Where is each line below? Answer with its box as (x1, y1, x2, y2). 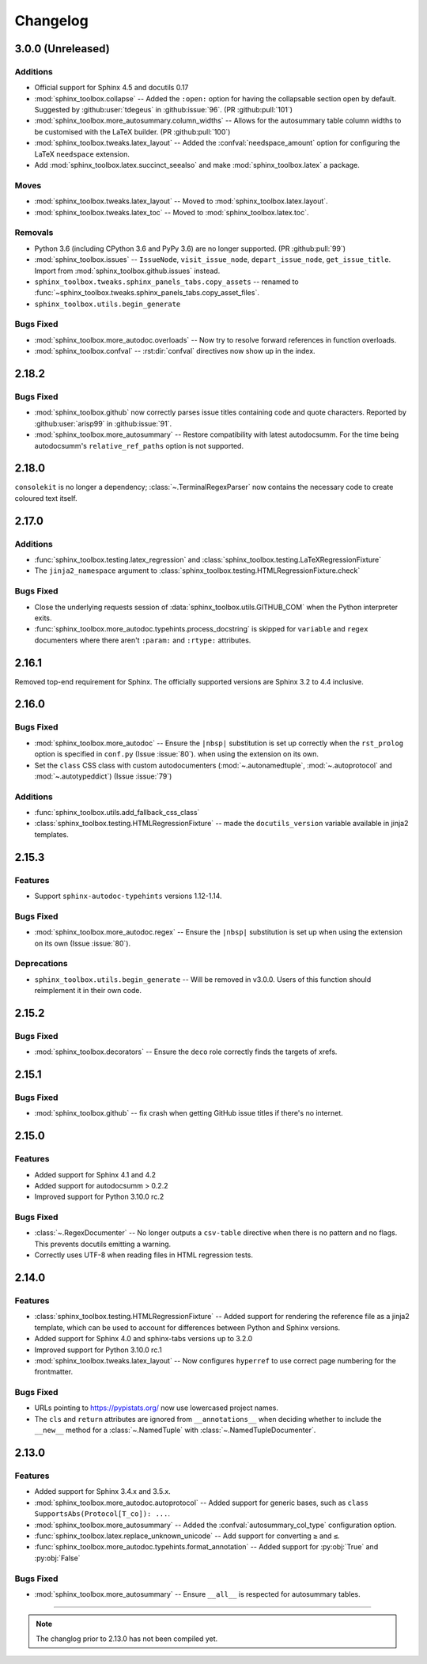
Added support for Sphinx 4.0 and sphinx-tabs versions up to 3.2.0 (34, 1334, 253, 1344)
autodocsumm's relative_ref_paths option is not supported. (34, 441, 244, 450)
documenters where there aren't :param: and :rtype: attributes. (34, 635, 251, 645)
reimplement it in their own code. (34, 986, 142, 995)
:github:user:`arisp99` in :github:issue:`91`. (34, 419, 172, 428)
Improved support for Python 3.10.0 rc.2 (34, 1192, 164, 1202)
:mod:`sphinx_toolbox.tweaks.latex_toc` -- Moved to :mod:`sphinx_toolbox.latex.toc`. (34, 207, 309, 217)
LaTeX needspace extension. (34, 149, 130, 158)
